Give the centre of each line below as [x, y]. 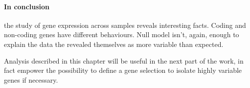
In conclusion [27, 6]
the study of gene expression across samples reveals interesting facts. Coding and [125, 25]
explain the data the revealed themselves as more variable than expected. [114, 44]
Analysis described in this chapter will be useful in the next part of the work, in [124, 60]
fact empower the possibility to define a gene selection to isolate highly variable [123, 70]
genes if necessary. [31, 79]
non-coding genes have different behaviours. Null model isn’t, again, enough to [122, 34]
